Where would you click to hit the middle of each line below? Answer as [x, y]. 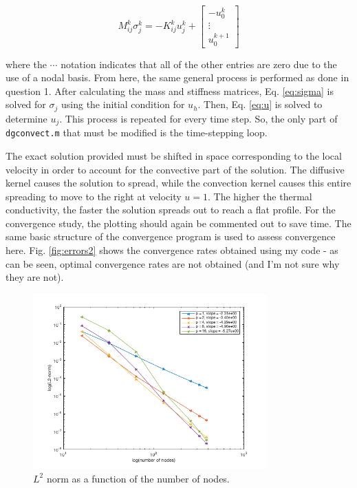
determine [26, 118]
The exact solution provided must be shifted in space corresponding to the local [174, 155]
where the [26, 64]
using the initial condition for [123, 104]
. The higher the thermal [260, 196]
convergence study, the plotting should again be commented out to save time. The [178, 223]
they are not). [35, 277]
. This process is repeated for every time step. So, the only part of [198, 118]
